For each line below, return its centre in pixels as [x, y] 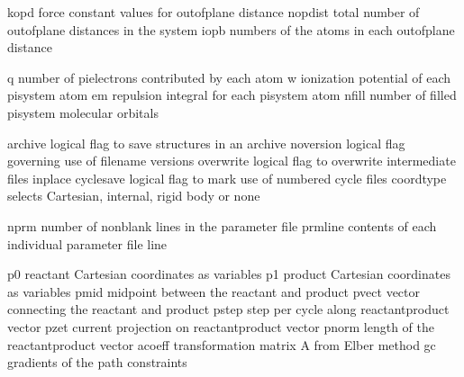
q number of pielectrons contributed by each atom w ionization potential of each [229, 77]
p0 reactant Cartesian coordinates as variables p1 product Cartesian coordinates [229, 274]
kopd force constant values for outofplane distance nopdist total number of [214, 12]
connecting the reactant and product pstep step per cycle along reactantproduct [228, 309]
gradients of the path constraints [97, 362]
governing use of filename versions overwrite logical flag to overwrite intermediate [232, 161]
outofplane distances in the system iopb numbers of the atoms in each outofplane [231, 29]
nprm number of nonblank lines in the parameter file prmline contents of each [222, 225]
